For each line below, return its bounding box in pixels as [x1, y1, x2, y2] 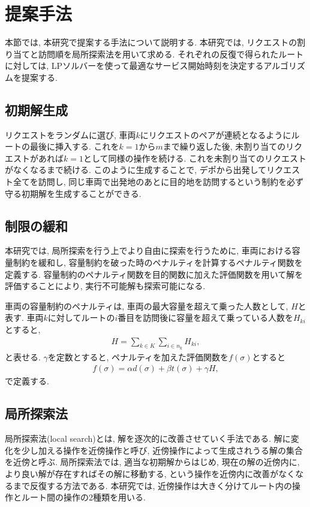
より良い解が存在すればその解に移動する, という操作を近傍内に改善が [5, 467, 279, 480]
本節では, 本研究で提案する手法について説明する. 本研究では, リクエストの [5, 36, 297, 48]
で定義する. [5, 375, 49, 387]
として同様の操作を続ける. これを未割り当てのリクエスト [83, 151, 307, 164]
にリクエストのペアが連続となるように [140, 128, 291, 141]
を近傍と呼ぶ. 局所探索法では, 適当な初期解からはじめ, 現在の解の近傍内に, [5, 456, 300, 468]
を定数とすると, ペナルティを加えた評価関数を [47, 350, 229, 363]
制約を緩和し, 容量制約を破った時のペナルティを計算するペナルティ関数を [13, 256, 303, 269]
